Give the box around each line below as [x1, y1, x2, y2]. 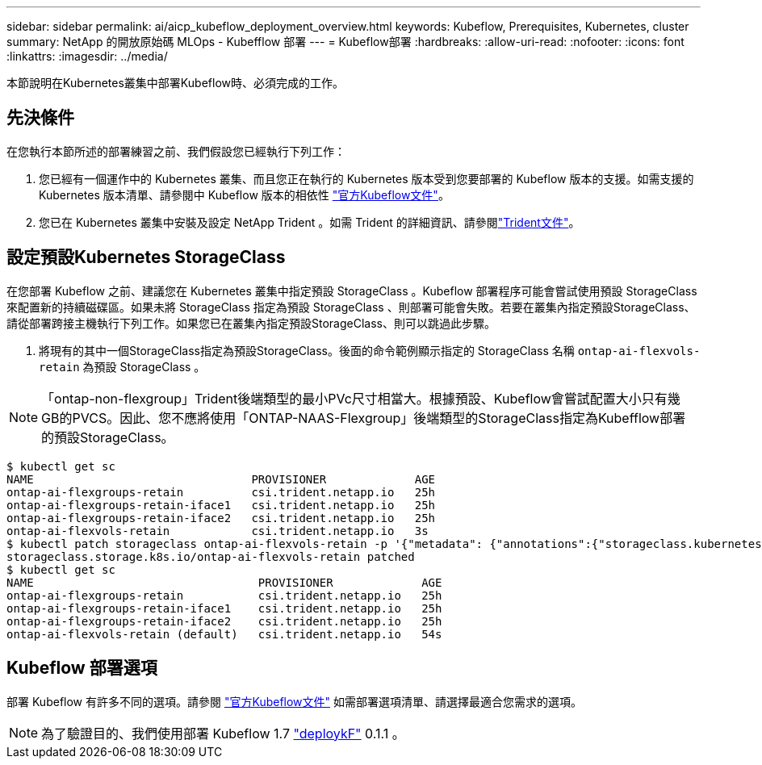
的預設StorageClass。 [41, 428, 174, 445]
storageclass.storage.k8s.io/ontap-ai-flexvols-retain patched [6, 550, 415, 563]
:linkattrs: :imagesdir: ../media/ [6, 49, 168, 63]
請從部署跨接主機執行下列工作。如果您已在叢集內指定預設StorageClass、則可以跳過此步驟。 [6, 316, 496, 330]
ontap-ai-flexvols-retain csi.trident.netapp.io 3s [6, 524, 429, 537]
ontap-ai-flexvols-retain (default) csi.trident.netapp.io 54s [6, 627, 442, 641]
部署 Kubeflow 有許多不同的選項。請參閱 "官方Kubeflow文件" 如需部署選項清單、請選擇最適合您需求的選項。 [6, 694, 583, 709]
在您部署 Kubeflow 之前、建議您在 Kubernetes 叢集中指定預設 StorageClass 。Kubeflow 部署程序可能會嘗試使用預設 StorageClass [6, 283, 697, 298]
